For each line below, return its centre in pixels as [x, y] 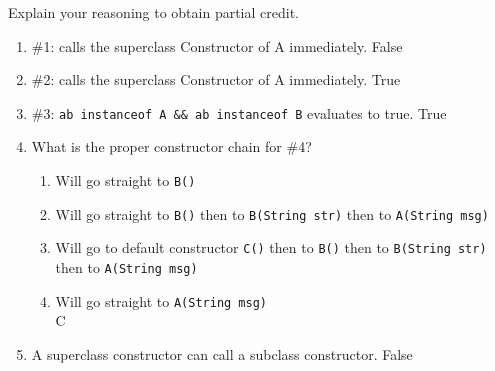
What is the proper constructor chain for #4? [171, 146]
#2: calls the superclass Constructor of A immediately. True [216, 79]
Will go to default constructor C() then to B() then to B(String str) [271, 247]
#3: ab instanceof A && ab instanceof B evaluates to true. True [239, 112]
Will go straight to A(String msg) [161, 300]
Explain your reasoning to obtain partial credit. [153, 12]
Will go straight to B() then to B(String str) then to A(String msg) [272, 213]
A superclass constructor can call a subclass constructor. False [222, 353]
